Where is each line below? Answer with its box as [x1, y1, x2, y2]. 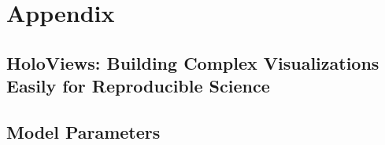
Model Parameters [6, 119, 161, 143]
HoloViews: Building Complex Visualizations [6, 50, 379, 74]
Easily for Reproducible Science [6, 74, 270, 98]
